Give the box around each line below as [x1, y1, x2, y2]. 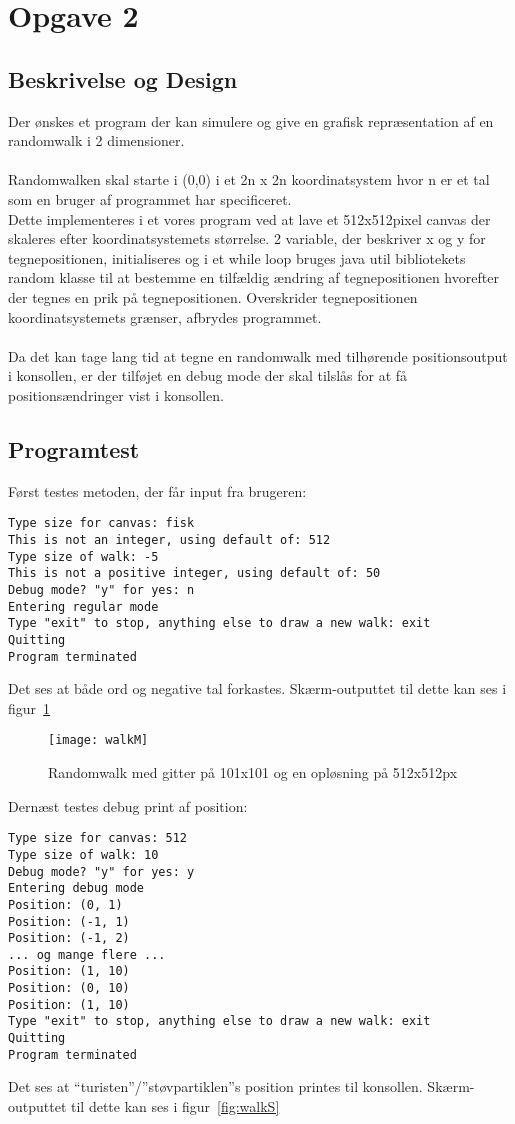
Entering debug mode [8, 881, 145, 896]
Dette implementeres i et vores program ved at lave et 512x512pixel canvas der [8, 208, 491, 229]
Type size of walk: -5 [8, 549, 159, 564]
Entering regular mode [8, 599, 159, 614]
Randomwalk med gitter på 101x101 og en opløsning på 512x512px [48, 762, 458, 783]
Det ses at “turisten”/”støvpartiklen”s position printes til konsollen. [8, 1076, 423, 1097]
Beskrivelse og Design [8, 63, 238, 94]
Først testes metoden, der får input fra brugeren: [8, 480, 307, 501]
